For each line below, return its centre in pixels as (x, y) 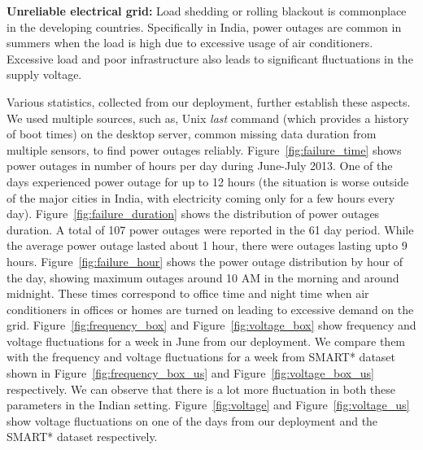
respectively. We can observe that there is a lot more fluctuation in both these (201, 389)
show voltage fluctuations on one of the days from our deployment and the (192, 420)
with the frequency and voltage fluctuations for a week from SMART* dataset (201, 357)
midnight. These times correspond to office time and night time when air (188, 293)
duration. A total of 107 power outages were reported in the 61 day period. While (210, 229)
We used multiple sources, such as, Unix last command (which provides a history (208, 118)
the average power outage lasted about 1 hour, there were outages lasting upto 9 (207, 245)
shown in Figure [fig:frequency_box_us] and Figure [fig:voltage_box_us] (190, 373)
